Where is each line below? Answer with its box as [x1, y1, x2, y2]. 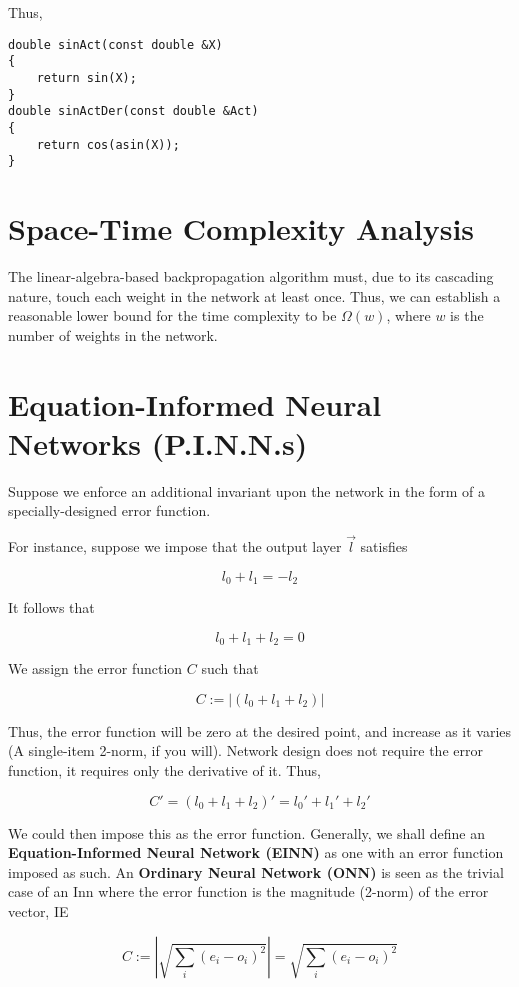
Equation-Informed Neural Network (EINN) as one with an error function [8, 842, 504, 863]
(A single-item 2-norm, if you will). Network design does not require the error [8, 740, 483, 761]
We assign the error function [8, 658, 183, 679]
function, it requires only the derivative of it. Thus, [8, 759, 321, 780]
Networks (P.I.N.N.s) [8, 422, 308, 463]
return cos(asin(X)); [36, 137, 180, 152]
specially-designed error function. [8, 500, 211, 521]
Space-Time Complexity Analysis [8, 208, 475, 249]
